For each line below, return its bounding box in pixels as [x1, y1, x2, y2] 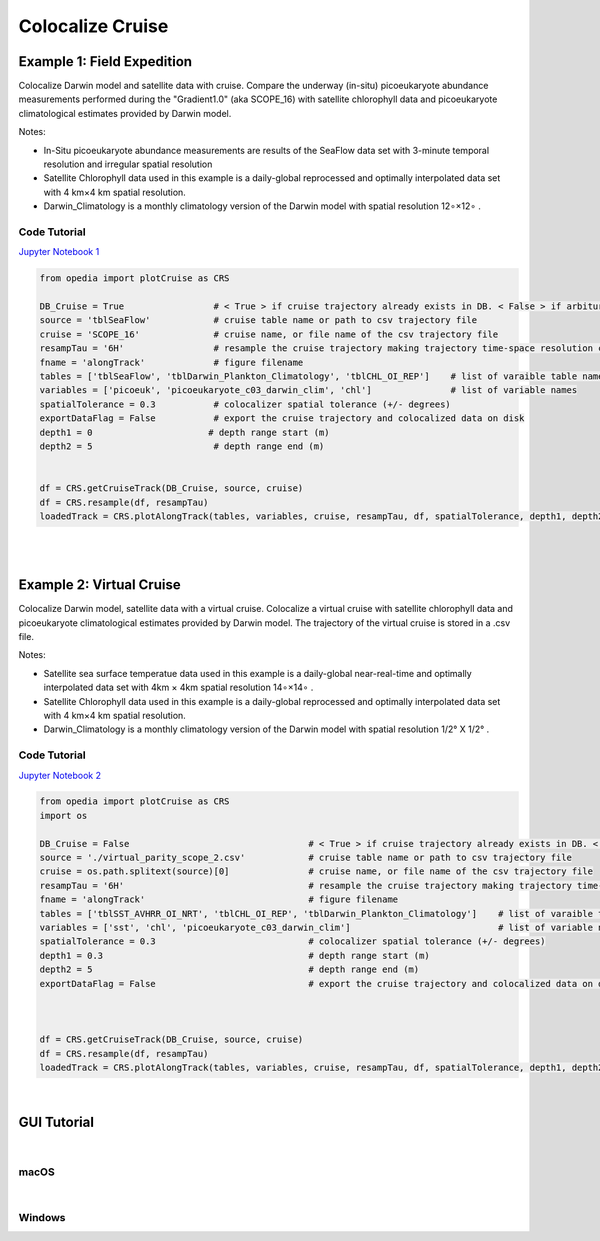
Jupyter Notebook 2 [18, 769, 102, 781]
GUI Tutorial [18, 1113, 95, 1130]
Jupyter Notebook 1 [18, 246, 100, 258]
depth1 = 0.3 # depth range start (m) [39, 950, 430, 961]
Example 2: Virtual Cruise [18, 576, 181, 594]
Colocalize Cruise [18, 15, 169, 37]
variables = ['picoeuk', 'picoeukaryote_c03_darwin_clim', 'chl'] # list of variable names [39, 385, 578, 396]
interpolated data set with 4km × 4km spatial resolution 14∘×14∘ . [43, 681, 314, 694]
